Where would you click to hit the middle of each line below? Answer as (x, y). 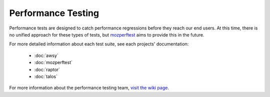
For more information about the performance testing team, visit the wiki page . (89, 88)
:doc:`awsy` (46, 55)
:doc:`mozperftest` (53, 62)
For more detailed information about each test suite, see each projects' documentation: (99, 44)
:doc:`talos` (46, 76)
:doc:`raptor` (47, 69)
